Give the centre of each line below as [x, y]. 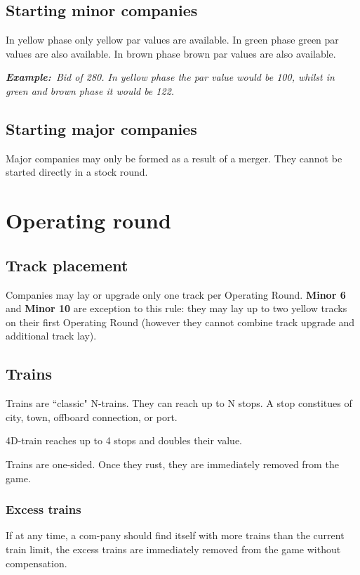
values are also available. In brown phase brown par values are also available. [171, 53]
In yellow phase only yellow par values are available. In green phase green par [172, 40]
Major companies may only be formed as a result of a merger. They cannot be [174, 158]
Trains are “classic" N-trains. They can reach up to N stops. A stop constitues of [179, 403]
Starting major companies [101, 128]
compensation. [36, 563]
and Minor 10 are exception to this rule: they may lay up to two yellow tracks [176, 308]
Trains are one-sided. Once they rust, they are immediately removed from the [172, 464]
